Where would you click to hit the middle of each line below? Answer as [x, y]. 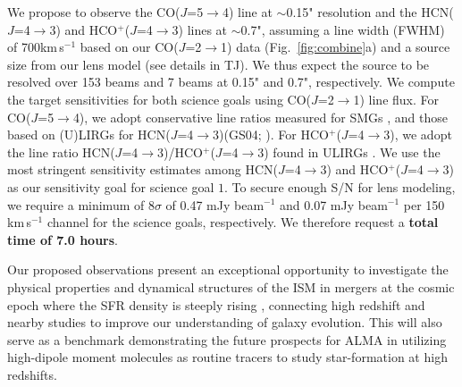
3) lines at [200, 29]
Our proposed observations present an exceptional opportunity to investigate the [228, 269]
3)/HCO [180, 151]
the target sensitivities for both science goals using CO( [160, 99]
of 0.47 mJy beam [215, 204]
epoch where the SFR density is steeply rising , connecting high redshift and [216, 304]
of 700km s [36, 47]
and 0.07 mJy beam [334, 204]
